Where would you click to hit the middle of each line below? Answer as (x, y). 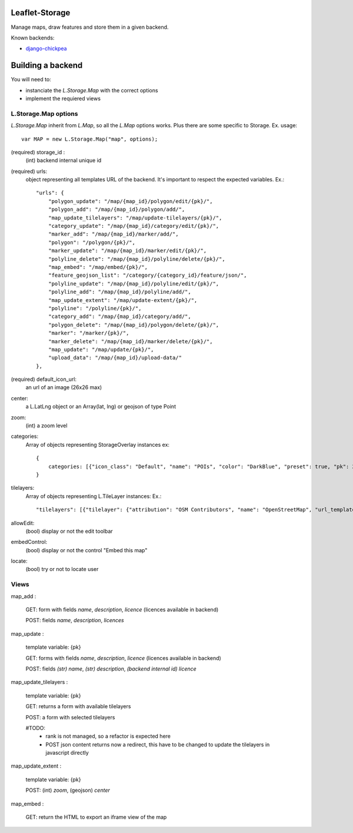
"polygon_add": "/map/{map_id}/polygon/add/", (116, 210)
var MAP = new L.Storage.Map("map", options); (90, 139)
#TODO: (36, 728)
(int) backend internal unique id (64, 160)
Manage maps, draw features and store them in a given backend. (90, 27)
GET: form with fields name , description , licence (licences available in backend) (122, 610)
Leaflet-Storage (41, 13)
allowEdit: (23, 523)
